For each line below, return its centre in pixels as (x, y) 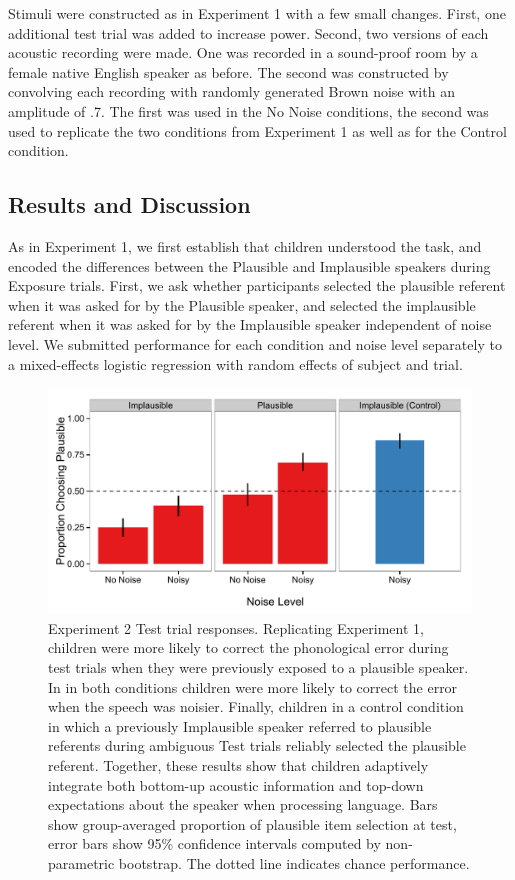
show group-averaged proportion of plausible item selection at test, (252, 823)
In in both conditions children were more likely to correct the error (253, 686)
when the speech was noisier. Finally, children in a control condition (256, 706)
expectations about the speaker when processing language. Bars (243, 804)
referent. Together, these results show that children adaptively (238, 764)
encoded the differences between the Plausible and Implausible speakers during (249, 265)
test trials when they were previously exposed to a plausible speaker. (258, 666)
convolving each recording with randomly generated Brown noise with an (231, 91)
